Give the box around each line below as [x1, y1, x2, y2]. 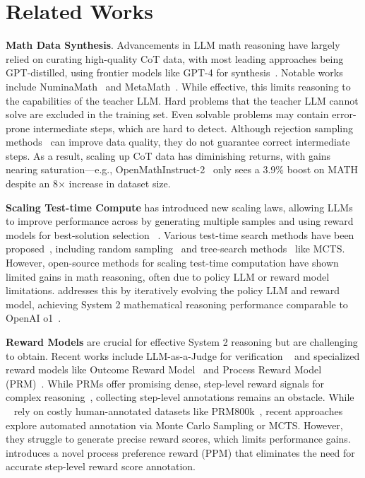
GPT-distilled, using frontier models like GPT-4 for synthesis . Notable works [6, 65, 343, 80]
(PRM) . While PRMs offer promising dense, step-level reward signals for [6, 375, 324, 390]
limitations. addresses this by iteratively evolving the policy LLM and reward [6, 283, 340, 298]
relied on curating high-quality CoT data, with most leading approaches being [6, 51, 344, 66]
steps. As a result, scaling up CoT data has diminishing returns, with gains [6, 148, 331, 163]
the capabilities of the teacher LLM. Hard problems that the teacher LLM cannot [6, 93, 359, 107]
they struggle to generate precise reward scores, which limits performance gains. [6, 431, 351, 446]
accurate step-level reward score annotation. [6, 459, 196, 474]
